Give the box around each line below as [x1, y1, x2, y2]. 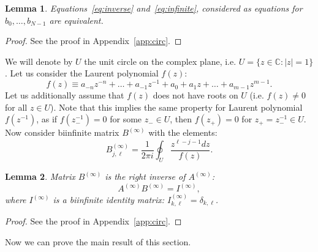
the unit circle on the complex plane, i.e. [84, 54, 237, 67]
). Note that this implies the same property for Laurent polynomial [50, 100, 303, 113]
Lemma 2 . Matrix [5, 170, 75, 183]
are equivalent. [49, 13, 104, 26]
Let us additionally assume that [5, 89, 124, 102]
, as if [36, 113, 58, 125]
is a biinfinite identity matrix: [53, 193, 165, 206]
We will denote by [5, 54, 73, 67]
